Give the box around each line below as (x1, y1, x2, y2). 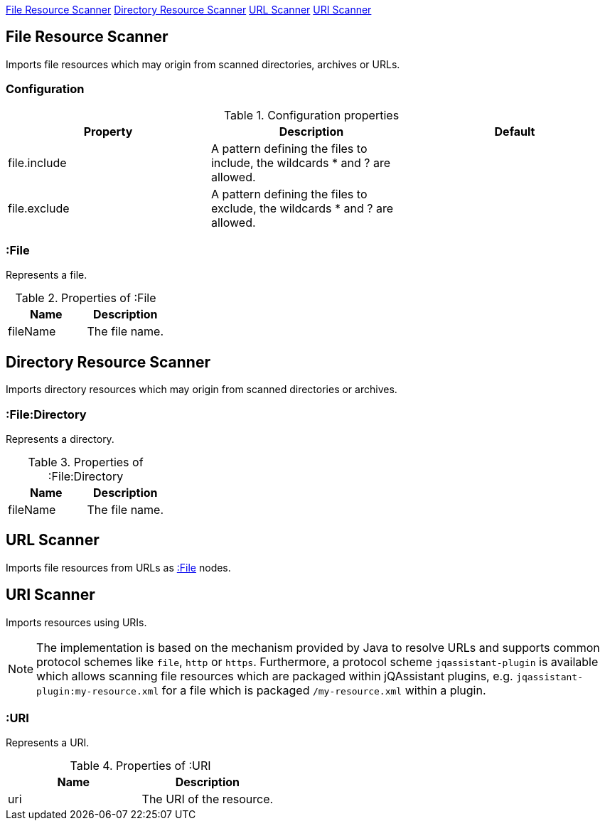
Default (494, 124, 535, 139)
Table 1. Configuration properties (223, 107, 400, 122)
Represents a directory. (6, 432, 114, 445)
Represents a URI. (6, 736, 90, 749)
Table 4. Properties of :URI (70, 758, 211, 773)
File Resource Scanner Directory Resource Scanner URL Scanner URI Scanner (6, 4, 372, 16)
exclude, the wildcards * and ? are (210, 200, 393, 215)
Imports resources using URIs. (6, 616, 147, 628)
